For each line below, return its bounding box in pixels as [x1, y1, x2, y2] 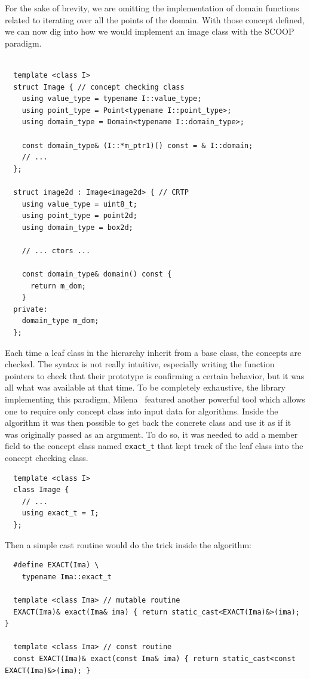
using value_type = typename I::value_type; [22, 94, 202, 103]
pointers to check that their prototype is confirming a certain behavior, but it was [5, 369, 305, 382]
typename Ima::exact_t [22, 572, 112, 581]
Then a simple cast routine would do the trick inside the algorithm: [5, 538, 251, 551]
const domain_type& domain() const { [22, 270, 172, 279]
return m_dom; [30, 281, 87, 290]
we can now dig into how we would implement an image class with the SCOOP [5, 25, 294, 38]
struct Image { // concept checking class [13, 82, 185, 91]
